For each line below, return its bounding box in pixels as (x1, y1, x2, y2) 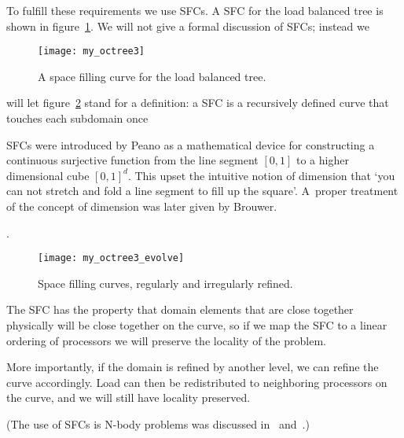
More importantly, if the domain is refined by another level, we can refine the (6, 359, 379, 375)
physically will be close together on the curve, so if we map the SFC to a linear (6, 317, 387, 333)
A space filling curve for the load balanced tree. (38, 68, 266, 84)
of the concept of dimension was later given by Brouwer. (6, 198, 277, 214)
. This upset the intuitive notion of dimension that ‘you (127, 167, 395, 183)
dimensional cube (6, 167, 90, 183)
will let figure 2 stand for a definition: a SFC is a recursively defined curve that (6, 94, 389, 111)
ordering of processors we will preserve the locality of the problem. (6, 332, 326, 348)
